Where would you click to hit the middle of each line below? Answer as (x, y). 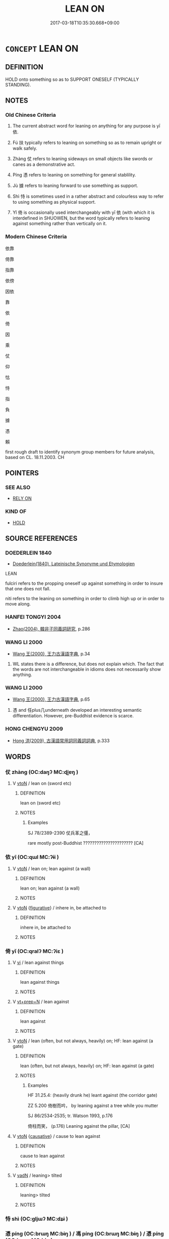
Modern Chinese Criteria (36, 237)
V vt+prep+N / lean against (41, 1001)
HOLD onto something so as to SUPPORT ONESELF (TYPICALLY (72, 79)
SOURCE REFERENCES (41, 539)
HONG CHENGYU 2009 (34, 729)
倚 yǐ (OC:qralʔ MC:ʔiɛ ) (35, 951)
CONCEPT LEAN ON (42, 48)
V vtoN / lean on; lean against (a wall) (51, 868)
